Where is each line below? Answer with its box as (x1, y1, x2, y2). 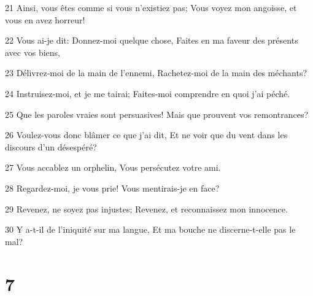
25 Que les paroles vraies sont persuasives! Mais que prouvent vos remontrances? (5, 107, 309, 120)
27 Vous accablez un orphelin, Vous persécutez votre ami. (5, 161, 221, 174)
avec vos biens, (5, 45, 60, 58)
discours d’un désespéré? (5, 140, 97, 153)
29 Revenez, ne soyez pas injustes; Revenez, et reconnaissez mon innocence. (5, 202, 288, 215)
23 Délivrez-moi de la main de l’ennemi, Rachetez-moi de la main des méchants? (5, 66, 307, 79)
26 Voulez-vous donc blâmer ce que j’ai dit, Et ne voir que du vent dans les (5, 128, 288, 141)
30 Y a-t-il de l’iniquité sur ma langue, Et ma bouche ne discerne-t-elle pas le (5, 223, 296, 236)
